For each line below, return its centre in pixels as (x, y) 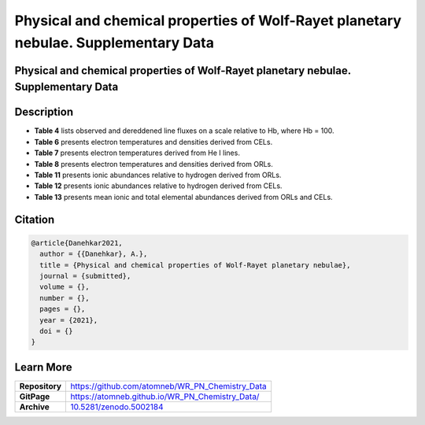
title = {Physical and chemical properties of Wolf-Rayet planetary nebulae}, (195, 265)
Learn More (43, 367)
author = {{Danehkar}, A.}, (94, 254)
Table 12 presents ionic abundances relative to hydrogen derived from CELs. (158, 186)
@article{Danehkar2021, (77, 243)
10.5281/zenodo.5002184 (117, 407)
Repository (41, 386)
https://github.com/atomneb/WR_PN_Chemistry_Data (168, 386)
